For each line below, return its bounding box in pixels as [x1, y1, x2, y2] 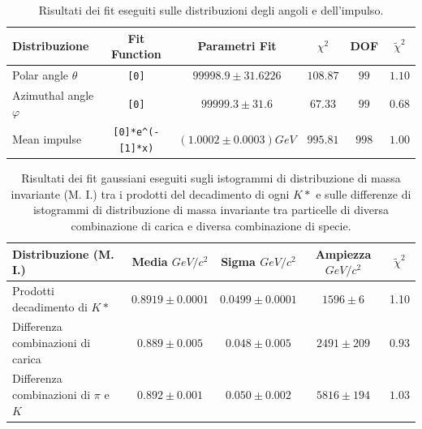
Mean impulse [12, 131, 82, 148]
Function [111, 45, 161, 62]
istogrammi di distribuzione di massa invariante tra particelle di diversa [32, 201, 390, 218]
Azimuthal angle [12, 86, 94, 103]
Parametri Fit [197, 37, 277, 54]
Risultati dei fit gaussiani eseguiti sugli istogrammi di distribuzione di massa [21, 169, 401, 187]
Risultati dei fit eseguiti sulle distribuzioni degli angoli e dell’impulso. [38, 2, 384, 18]
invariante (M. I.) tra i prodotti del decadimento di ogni [11, 185, 290, 202]
